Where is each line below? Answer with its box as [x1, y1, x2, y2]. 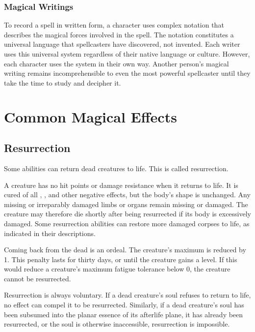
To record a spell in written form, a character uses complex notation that [4, 20, 224, 30]
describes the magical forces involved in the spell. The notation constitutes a [4, 29, 234, 39]
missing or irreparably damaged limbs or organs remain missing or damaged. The [4, 199, 248, 209]
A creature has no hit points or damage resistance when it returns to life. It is [4, 180, 238, 190]
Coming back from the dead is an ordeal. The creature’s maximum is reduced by [4, 244, 246, 255]
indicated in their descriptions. [4, 228, 96, 238]
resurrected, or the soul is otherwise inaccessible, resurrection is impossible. [4, 319, 230, 329]
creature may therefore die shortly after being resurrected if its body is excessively [4, 209, 252, 219]
